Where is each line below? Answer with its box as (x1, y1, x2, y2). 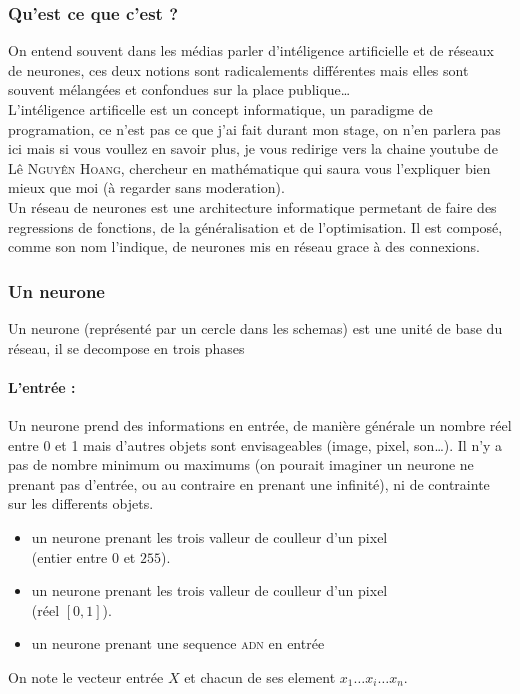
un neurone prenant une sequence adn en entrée (31, 633, 325, 654)
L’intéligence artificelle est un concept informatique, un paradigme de (8, 99, 433, 119)
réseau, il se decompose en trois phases (8, 337, 245, 358)
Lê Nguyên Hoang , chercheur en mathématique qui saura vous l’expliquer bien (8, 157, 491, 178)
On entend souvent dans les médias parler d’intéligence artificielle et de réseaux (8, 40, 494, 61)
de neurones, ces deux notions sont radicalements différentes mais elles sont (8, 59, 469, 80)
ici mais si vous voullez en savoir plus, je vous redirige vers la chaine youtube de (8, 138, 498, 159)
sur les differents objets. (8, 493, 154, 514)
